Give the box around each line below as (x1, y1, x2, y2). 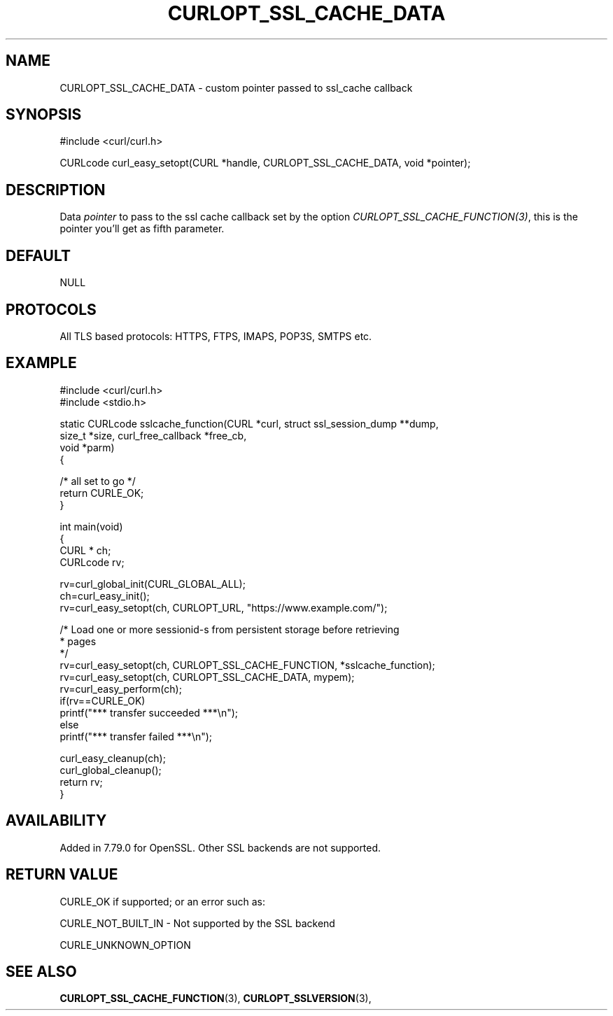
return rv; (59, 775, 103, 788)
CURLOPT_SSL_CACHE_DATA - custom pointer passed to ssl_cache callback (59, 81, 413, 94)
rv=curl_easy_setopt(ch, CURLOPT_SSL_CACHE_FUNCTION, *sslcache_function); (59, 658, 435, 671)
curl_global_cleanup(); (59, 763, 162, 776)
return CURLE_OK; (59, 486, 144, 499)
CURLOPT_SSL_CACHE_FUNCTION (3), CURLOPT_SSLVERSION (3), (59, 992, 372, 1005)
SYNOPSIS (6, 106, 82, 124)
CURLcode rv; (59, 556, 125, 568)
